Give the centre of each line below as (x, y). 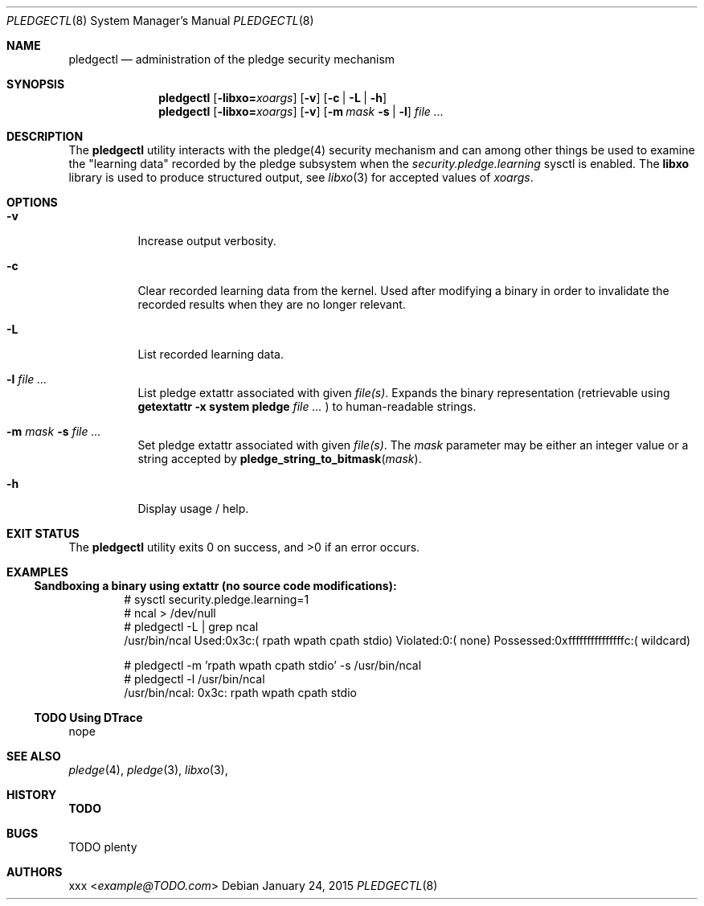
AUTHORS (35, 872)
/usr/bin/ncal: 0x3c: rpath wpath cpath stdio (240, 693)
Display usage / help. (193, 508)
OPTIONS (32, 202)
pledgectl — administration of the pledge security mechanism (232, 59)
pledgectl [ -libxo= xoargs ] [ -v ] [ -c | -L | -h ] (273, 98)
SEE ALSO (34, 756)
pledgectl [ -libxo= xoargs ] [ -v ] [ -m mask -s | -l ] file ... (301, 111)
